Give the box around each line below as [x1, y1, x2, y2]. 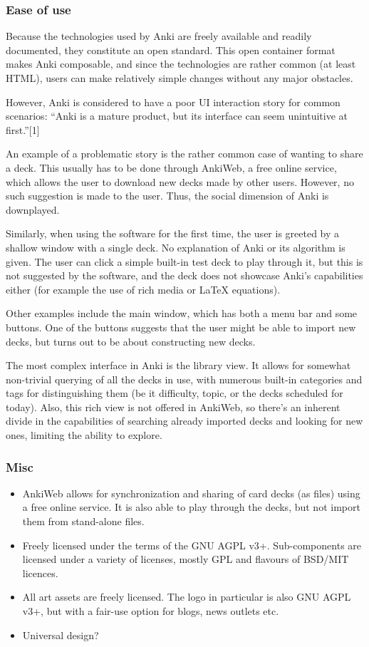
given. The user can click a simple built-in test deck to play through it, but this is [6, 254, 363, 269]
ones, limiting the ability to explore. [6, 428, 162, 442]
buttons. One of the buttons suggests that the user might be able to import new [6, 319, 356, 334]
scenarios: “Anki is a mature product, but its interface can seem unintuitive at [6, 108, 348, 123]
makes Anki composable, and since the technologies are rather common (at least [6, 56, 356, 71]
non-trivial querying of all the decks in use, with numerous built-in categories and [6, 371, 363, 386]
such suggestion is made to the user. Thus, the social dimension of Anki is [6, 188, 329, 203]
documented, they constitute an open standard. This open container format [6, 42, 336, 57]
